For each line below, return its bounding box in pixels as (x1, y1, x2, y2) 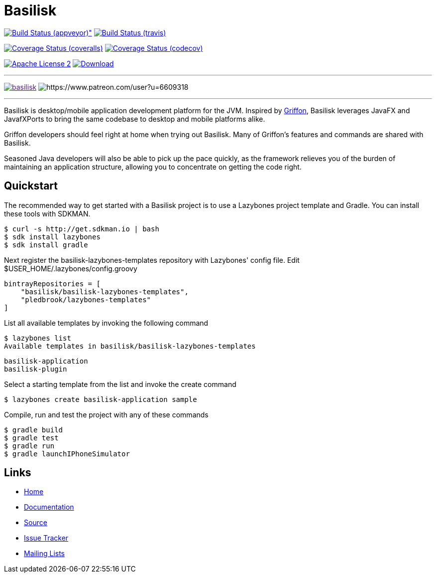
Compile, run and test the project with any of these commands (4, 410, 209, 419)
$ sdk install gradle (4, 240, 88, 249)
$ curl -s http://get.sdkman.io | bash (4, 224, 159, 233)
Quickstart (4, 180, 58, 192)
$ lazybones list (4, 334, 71, 342)
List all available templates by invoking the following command (4, 318, 209, 327)
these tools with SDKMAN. (4, 209, 91, 218)
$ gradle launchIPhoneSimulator (4, 449, 130, 458)
